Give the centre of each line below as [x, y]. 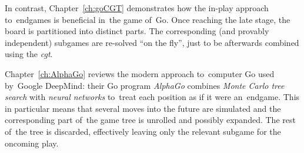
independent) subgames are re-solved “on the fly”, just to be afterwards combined [152, 42]
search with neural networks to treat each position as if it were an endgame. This [152, 97]
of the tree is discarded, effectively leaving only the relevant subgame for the [143, 131]
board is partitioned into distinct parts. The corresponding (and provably [137, 31]
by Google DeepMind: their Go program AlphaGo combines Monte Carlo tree [145, 85]
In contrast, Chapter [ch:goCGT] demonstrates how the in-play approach [137, 8]
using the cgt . [29, 54]
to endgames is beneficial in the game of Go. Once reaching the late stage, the [148, 19]
